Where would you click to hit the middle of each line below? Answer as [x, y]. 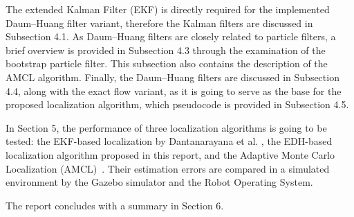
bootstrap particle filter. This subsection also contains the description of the [167, 63]
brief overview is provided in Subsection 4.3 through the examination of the [166, 50]
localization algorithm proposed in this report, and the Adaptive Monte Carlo [170, 154]
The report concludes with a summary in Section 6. [115, 205]
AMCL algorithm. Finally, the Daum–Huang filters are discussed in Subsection [173, 77]
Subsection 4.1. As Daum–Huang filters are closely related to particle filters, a [171, 36]
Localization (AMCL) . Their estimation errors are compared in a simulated [168, 168]
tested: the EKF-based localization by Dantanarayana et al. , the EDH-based [169, 141]
